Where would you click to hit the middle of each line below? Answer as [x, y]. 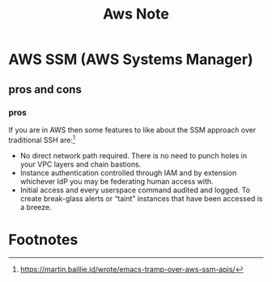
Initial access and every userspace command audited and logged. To [135, 190]
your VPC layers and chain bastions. [81, 164]
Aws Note [136, 14]
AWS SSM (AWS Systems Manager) [131, 59]
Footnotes [43, 240]
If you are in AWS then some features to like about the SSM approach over [132, 129]
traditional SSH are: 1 [42, 139]
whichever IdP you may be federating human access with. [117, 181]
